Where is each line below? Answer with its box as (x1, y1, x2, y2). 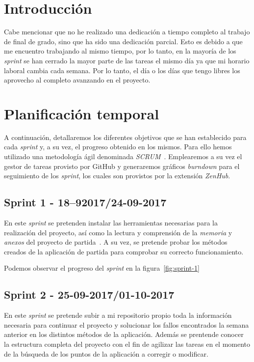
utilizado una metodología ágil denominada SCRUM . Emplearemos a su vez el (4, 151, 242, 161)
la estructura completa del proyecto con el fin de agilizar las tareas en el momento (4, 338, 251, 349)
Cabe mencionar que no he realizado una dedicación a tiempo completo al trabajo (4, 27, 250, 37)
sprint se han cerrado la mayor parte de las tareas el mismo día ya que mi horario (4, 55, 250, 65)
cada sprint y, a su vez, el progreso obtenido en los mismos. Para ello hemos (4, 141, 232, 152)
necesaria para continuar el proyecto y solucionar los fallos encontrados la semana (4, 319, 249, 330)
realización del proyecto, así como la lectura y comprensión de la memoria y (4, 227, 232, 237)
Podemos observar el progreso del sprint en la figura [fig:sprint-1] (4, 263, 200, 273)
